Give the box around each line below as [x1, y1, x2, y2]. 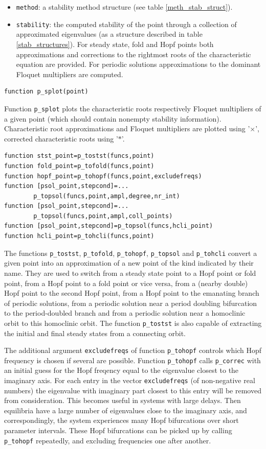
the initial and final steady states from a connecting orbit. [4, 327, 186, 338]
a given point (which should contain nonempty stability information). [4, 113, 221, 124]
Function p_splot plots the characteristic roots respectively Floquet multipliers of [4, 103, 261, 113]
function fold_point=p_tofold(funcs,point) [4, 162, 154, 170]
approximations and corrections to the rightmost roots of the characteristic [16, 49, 251, 59]
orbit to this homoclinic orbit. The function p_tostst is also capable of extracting [4, 317, 262, 328]
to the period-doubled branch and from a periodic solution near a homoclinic [4, 308, 246, 318]
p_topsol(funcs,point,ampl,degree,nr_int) [33, 192, 180, 200]
